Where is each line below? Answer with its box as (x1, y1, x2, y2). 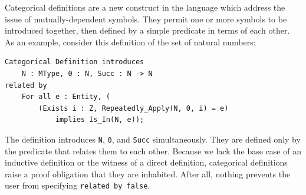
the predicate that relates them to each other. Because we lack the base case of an (5, 144, 301, 157)
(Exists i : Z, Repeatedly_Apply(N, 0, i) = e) (38, 104, 229, 113)
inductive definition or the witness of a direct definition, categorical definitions (5, 156, 288, 168)
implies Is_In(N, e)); (55, 115, 144, 124)
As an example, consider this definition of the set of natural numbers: (5, 35, 256, 48)
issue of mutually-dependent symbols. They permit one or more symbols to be (5, 12, 287, 25)
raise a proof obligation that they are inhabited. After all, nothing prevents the (5, 167, 291, 180)
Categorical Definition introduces (5, 58, 144, 67)
